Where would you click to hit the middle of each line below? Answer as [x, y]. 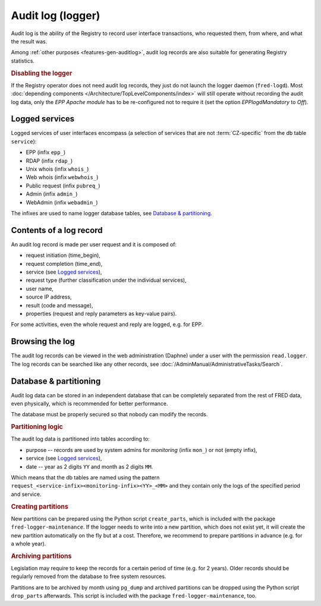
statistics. [23, 61]
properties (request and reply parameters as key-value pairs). [101, 313]
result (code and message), [59, 305]
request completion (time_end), [64, 263]
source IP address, [49, 297]
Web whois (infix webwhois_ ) [62, 177]
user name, [40, 288]
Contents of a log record [57, 230]
